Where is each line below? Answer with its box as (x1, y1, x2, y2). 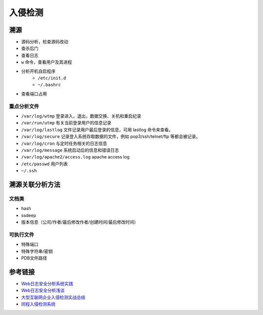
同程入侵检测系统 (21, 301, 56, 307)
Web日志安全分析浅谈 (21, 288, 65, 294)
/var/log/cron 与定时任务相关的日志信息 (21, 140, 107, 146)
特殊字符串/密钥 (21, 248, 53, 254)
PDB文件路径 (21, 255, 47, 261)
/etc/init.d (38, 76, 66, 81)
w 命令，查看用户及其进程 (21, 59, 73, 65)
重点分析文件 (9, 103, 39, 110)
